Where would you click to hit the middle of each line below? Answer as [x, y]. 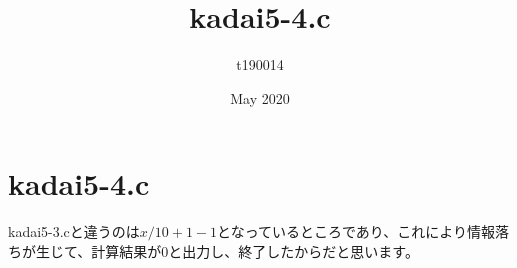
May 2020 [260, 97]
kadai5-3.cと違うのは [74, 231]
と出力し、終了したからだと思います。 [293, 250]
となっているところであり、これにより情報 [356, 231]
